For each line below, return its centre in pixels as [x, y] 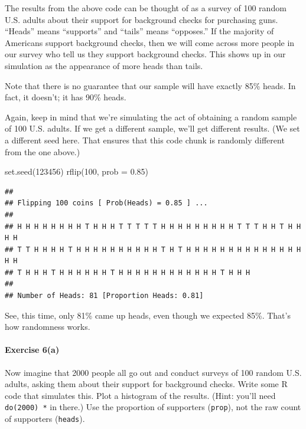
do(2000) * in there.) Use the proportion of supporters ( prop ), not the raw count [153, 407]
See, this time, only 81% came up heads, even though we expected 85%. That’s [148, 315]
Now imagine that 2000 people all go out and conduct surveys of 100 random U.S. [153, 372]
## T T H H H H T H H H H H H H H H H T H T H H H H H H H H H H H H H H [153, 249]
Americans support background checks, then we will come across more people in [150, 42]
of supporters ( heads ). [45, 419]
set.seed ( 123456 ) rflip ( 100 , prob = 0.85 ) [76, 171]
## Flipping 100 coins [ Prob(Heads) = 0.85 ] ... [106, 203]
